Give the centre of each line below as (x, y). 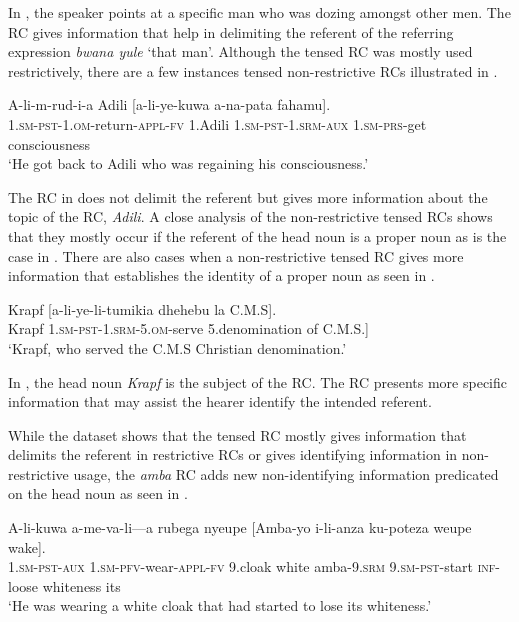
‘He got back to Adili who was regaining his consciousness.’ (188, 163)
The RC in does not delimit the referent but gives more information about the (248, 196)
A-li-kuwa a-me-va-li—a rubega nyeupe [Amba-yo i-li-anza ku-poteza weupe (240, 527)
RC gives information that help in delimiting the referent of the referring (231, 31)
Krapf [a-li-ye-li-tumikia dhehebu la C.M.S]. (142, 308)
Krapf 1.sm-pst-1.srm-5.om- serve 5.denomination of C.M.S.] (188, 328)
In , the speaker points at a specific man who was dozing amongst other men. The (259, 12)
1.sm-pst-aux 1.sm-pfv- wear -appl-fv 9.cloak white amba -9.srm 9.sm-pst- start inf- (254, 566)
